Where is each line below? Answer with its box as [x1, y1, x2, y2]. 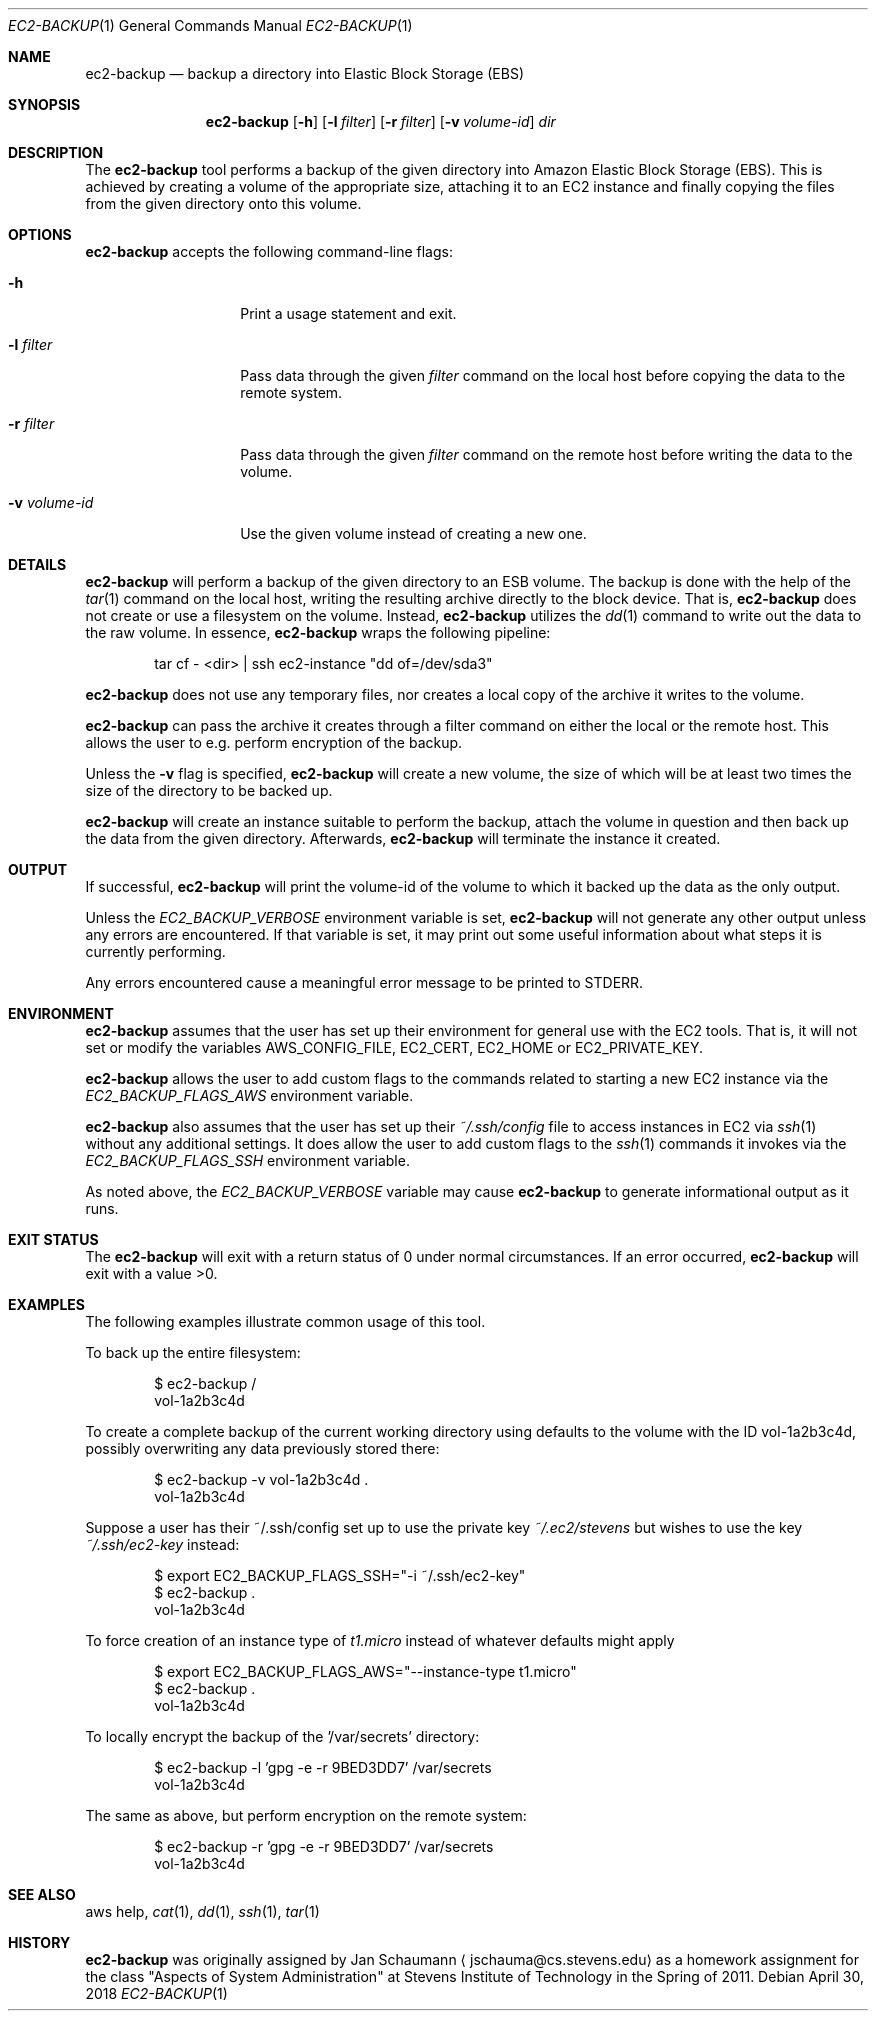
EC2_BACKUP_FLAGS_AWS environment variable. [85, 1087, 414, 1104]
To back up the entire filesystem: [85, 1344, 301, 1361]
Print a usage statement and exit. [240, 305, 457, 322]
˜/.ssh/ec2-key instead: [85, 1536, 240, 1553]
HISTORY [8, 1934, 71, 1951]
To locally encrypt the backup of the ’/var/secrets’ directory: [85, 1728, 480, 1745]
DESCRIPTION [8, 144, 104, 161]
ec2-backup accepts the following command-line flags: [85, 243, 453, 260]
